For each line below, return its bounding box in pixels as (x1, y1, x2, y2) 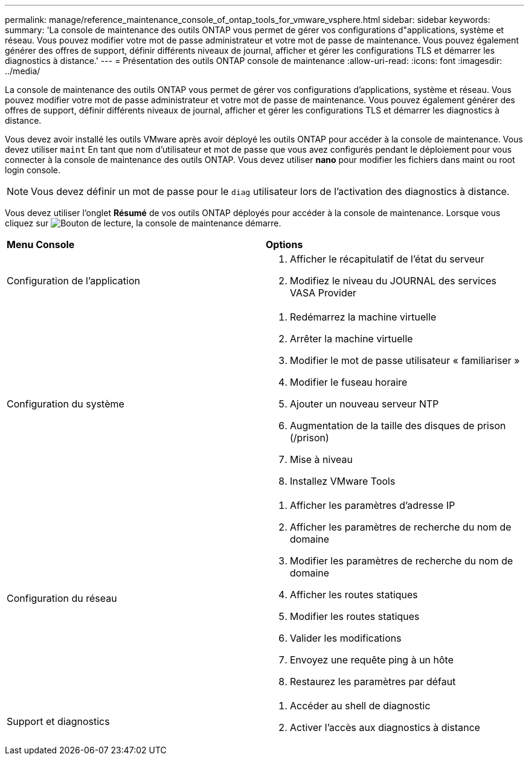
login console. (5, 165, 61, 175)
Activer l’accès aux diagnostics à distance (290, 721, 481, 733)
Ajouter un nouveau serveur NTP (290, 398, 439, 410)
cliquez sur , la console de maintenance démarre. (5, 218, 281, 228)
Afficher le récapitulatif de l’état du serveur (290, 253, 484, 265)
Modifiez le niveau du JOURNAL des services (290, 275, 496, 287)
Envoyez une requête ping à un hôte (290, 654, 454, 666)
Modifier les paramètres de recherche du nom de (290, 555, 513, 567)
